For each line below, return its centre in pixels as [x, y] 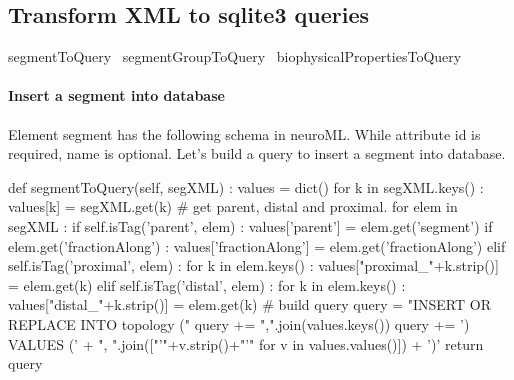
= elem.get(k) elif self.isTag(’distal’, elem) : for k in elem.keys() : [207, 284]
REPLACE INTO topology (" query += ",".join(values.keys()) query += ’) [239, 323]
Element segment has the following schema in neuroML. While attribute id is [244, 133]
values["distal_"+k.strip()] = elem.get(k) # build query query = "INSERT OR [249, 304]
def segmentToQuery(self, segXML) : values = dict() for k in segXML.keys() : [246, 186]
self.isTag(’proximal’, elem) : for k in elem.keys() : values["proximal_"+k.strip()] [253, 265]
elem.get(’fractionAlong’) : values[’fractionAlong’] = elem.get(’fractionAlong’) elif [257, 245]
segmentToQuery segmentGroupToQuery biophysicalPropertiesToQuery [235, 56]
